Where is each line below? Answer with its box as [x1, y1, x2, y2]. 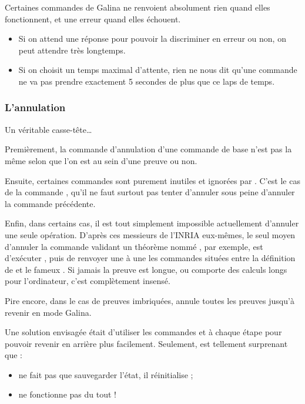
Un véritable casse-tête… [5, 123, 92, 135]
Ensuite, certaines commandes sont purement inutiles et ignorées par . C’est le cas [5, 174, 300, 186]
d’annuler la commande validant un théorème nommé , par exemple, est [5, 240, 263, 252]
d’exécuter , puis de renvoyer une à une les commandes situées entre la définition [5, 252, 296, 264]
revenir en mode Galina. [5, 306, 92, 318]
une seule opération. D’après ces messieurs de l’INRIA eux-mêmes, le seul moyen [5, 228, 296, 241]
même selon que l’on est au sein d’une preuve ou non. [5, 154, 197, 166]
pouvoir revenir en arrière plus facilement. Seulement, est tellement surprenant [5, 337, 288, 349]
